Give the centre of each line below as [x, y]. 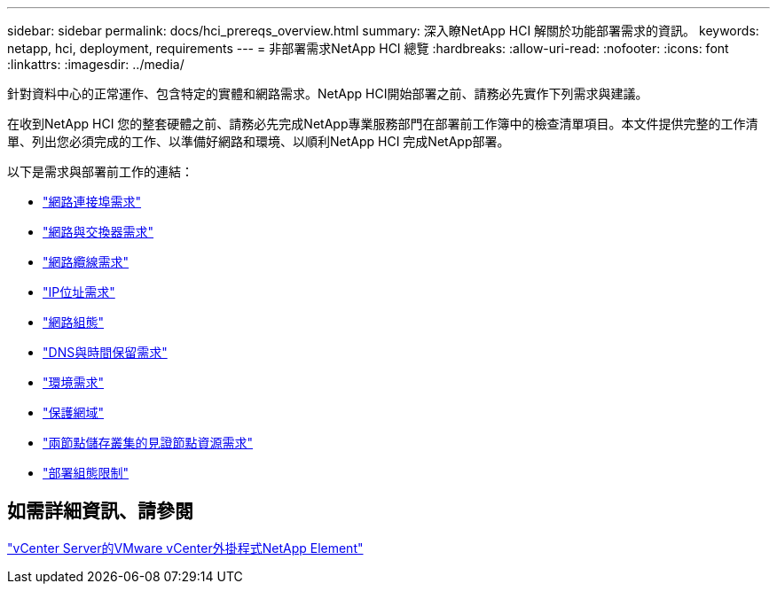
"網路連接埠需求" [92, 202]
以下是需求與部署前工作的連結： [100, 171]
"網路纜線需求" [86, 262]
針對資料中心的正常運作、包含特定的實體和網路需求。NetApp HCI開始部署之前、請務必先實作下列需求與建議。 [328, 93]
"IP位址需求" [79, 292]
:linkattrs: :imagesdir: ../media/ [96, 64]
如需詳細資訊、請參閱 [100, 511]
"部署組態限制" [86, 473]
